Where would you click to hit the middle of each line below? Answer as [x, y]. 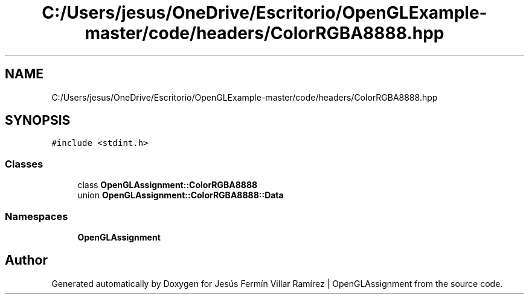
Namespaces [37, 216]
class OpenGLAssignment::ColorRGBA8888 [168, 185]
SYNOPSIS [38, 121]
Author [26, 260]
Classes [24, 164]
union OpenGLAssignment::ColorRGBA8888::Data [181, 195]
